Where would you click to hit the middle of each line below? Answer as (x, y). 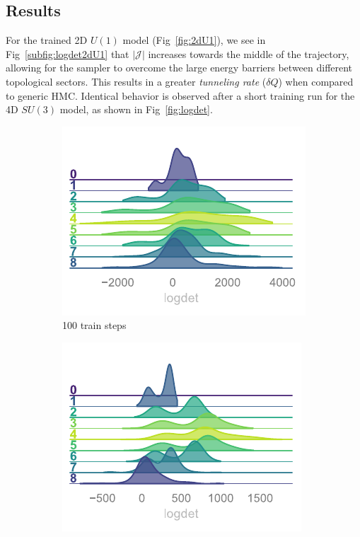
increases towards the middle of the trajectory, (249, 53)
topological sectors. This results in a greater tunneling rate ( (136, 81)
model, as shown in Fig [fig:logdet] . (136, 109)
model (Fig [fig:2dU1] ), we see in (194, 40)
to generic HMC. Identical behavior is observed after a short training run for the (180, 95)
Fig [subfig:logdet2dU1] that (68, 53)
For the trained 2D (47, 40)
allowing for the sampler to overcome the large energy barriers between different (179, 68)
